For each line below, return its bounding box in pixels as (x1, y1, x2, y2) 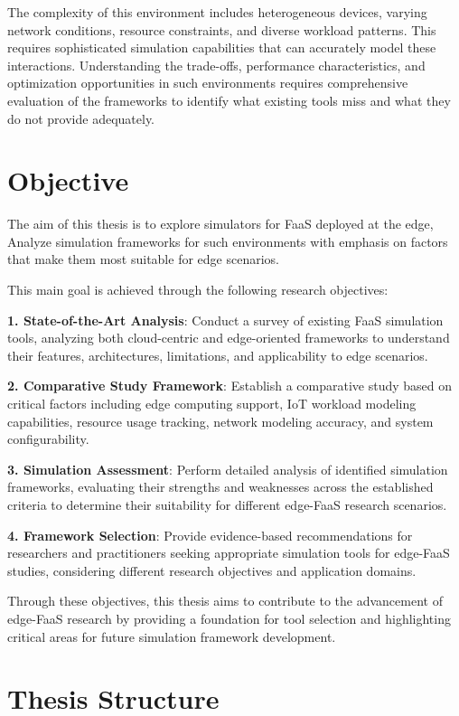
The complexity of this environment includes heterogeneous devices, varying (7, 3, 427, 21)
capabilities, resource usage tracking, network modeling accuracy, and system (7, 411, 434, 430)
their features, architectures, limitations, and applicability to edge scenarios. (7, 345, 428, 364)
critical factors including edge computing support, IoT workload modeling (7, 394, 417, 413)
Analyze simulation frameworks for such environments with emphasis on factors (7, 231, 448, 250)
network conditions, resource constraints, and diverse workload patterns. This (7, 20, 436, 39)
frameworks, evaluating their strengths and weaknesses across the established (7, 477, 434, 496)
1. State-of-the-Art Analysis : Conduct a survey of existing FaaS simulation (7, 310, 444, 329)
